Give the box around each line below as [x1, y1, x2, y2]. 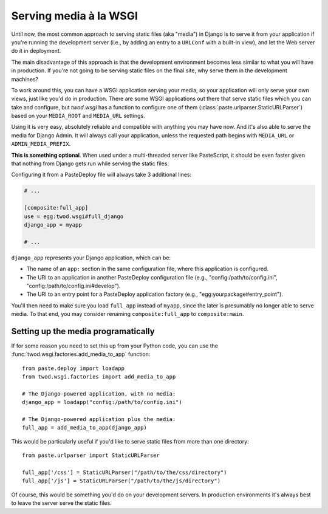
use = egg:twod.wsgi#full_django [24, 213, 124, 220]
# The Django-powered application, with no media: [22, 390, 176, 397]
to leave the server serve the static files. [11, 499, 112, 507]
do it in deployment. [11, 47, 61, 55]
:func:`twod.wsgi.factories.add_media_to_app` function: [11, 351, 151, 358]
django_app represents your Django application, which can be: [11, 254, 171, 261]
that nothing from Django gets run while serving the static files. [11, 160, 169, 167]
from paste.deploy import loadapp [22, 365, 125, 372]
